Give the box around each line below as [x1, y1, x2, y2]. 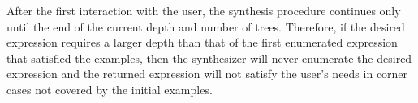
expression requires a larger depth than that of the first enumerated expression [6, 34, 398, 51]
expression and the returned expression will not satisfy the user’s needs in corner [6, 65, 408, 82]
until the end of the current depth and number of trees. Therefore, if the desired [6, 18, 405, 35]
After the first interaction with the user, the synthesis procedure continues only [6, 2, 401, 19]
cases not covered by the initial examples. [6, 80, 213, 97]
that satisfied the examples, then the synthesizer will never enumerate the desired [6, 49, 412, 66]
